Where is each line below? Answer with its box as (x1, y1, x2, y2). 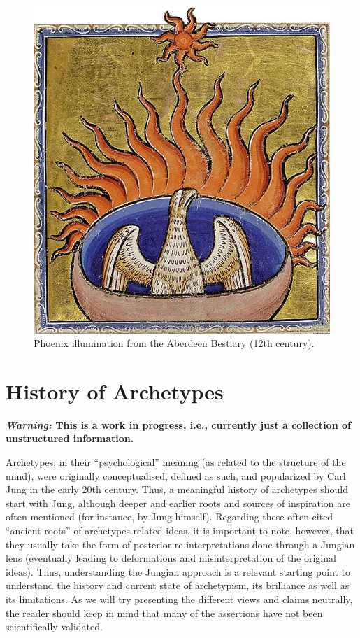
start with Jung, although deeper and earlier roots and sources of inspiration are (6, 495, 350, 510)
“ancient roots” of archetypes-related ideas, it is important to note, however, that (6, 523, 354, 537)
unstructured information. (6, 431, 134, 446)
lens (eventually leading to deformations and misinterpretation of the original (6, 551, 336, 565)
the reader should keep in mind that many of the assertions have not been (6, 605, 323, 620)
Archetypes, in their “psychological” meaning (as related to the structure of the (6, 455, 346, 469)
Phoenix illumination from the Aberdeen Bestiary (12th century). (34, 336, 315, 350)
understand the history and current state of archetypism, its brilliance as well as (6, 578, 350, 593)
